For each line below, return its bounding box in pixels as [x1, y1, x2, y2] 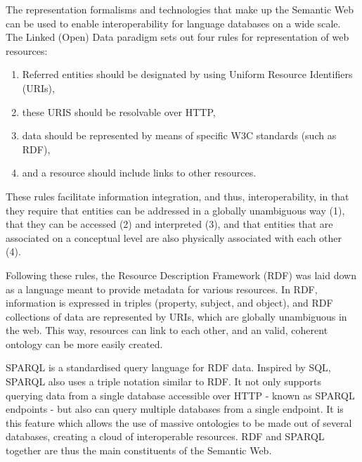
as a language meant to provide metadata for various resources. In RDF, [6, 281, 318, 296]
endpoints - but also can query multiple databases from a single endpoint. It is [6, 402, 344, 416]
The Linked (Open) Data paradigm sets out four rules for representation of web [6, 30, 349, 44]
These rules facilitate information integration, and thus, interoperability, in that [6, 188, 349, 203]
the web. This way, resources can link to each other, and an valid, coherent [6, 323, 328, 338]
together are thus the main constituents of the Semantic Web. [6, 443, 272, 458]
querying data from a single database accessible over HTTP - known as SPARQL [6, 387, 355, 402]
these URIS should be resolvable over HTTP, [22, 104, 216, 119]
